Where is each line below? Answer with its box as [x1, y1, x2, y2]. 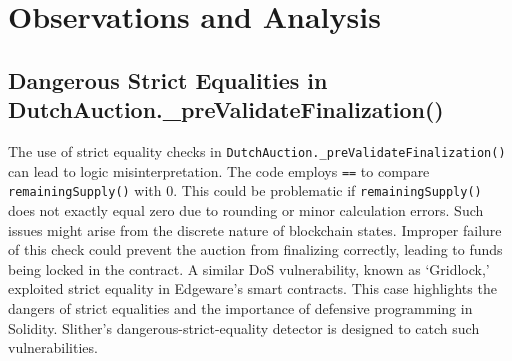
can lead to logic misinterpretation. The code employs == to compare [8, 160, 430, 181]
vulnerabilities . [8, 337, 98, 358]
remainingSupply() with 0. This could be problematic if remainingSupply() [8, 180, 482, 201]
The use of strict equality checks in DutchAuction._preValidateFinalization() [8, 140, 506, 161]
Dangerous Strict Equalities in [8, 64, 328, 95]
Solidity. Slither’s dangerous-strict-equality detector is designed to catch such [8, 317, 480, 338]
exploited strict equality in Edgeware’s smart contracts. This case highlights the [8, 278, 497, 299]
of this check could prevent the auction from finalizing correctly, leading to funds [8, 239, 503, 260]
